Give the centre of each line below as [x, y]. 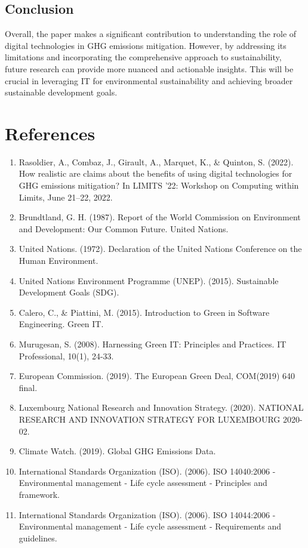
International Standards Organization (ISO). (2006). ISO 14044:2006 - [147, 514]
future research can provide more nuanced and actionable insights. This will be [149, 68]
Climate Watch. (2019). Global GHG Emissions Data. [117, 451]
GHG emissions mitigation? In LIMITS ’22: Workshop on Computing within [159, 185]
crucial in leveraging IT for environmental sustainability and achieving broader [149, 80]
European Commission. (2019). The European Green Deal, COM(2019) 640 [157, 376]
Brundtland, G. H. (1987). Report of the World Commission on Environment [160, 217]
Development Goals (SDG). [69, 292]
